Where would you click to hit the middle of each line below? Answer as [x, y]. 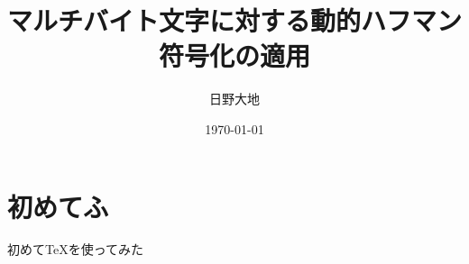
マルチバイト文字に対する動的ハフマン [235, 20]
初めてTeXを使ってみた [75, 249]
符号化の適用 [234, 55]
